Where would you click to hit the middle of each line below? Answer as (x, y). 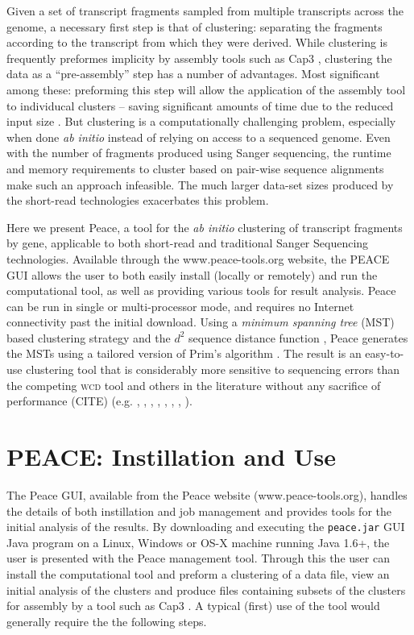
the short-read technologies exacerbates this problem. (138, 200)
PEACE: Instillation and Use (172, 457)
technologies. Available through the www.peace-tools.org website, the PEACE (198, 258)
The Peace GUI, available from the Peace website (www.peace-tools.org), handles (207, 494)
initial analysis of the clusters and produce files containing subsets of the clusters (206, 589)
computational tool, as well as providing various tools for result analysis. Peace (201, 291)
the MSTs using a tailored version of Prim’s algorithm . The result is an (184, 353)
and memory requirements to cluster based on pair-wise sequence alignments (195, 168)
